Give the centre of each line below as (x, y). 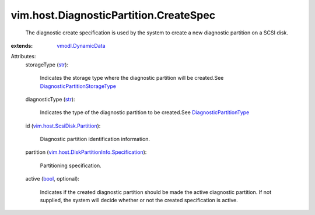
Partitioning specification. (71, 165)
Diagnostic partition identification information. (95, 139)
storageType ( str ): (47, 65)
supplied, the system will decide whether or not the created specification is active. (139, 200)
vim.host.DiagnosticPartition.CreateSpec (113, 15)
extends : (22, 45)
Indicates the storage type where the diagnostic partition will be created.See (132, 78)
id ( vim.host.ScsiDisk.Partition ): (63, 126)
